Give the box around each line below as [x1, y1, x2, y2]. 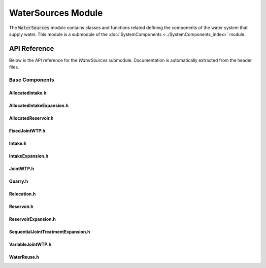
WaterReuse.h [9, 254, 39, 260]
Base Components [9, 76, 54, 83]
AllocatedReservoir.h [9, 115, 54, 121]
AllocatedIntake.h [9, 90, 47, 96]
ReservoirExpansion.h [9, 216, 56, 222]
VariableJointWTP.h [9, 241, 52, 247]
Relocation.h [9, 191, 36, 197]
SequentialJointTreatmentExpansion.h [9, 229, 91, 234]
